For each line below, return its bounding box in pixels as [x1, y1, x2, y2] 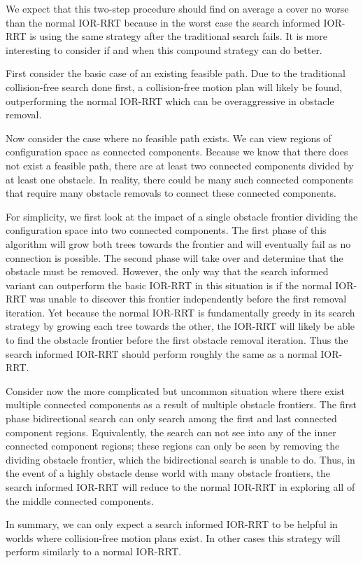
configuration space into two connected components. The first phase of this [6, 223, 327, 237]
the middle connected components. [6, 493, 154, 508]
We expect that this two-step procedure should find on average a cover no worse [6, 1, 349, 15]
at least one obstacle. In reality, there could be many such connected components [6, 172, 353, 186]
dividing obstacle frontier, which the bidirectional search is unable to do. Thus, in [6, 452, 355, 466]
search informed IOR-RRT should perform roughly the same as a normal [6, 346, 318, 361]
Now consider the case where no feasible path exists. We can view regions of [6, 130, 332, 145]
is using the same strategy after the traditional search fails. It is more [29, 29, 327, 43]
